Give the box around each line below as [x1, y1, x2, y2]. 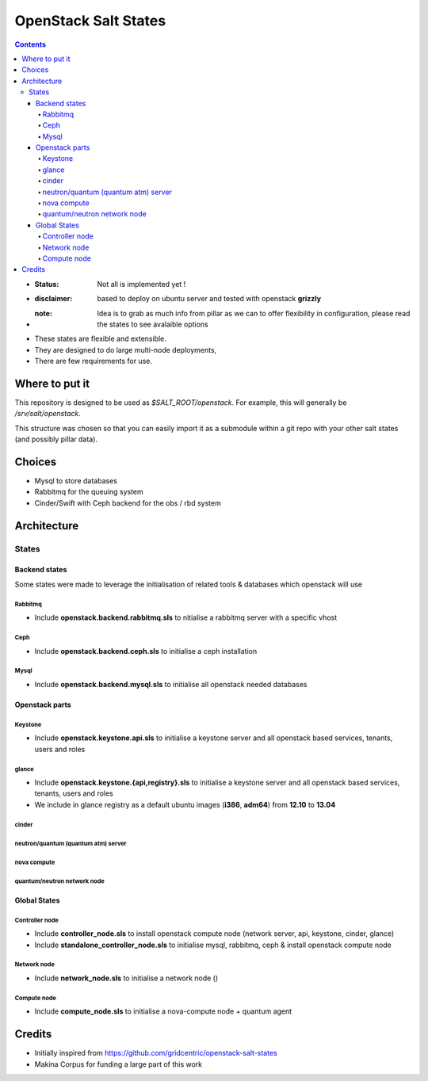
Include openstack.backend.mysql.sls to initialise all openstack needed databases [34, 679, 308, 689]
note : [34, 308, 53, 318]
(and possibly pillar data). [14, 434, 98, 444]
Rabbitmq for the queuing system [34, 487, 144, 497]
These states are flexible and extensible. [34, 334, 166, 344]
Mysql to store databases [34, 476, 118, 486]
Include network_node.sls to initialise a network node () [34, 973, 219, 983]
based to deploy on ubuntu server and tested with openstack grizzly [97, 294, 321, 304]
